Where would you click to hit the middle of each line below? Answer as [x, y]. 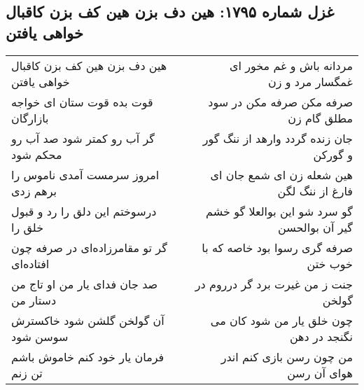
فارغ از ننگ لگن [315, 190]
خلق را [28, 227]
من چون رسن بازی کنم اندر [287, 356]
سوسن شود [40, 336]
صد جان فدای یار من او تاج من [85, 284]
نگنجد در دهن [321, 336]
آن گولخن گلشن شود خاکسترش [88, 320]
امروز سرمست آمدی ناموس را [85, 174]
